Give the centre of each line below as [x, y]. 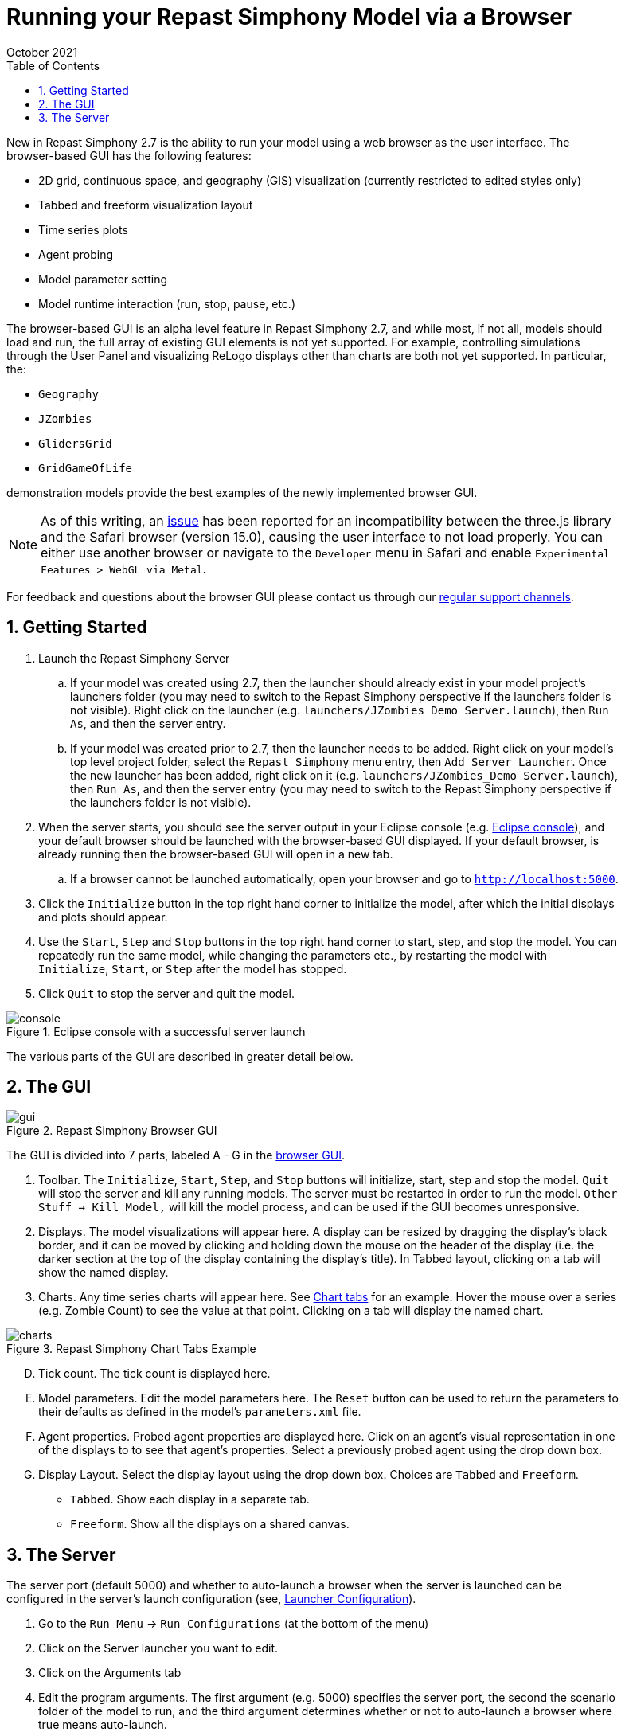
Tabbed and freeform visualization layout [146, 205]
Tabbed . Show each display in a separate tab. [190, 1499]
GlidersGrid [75, 443]
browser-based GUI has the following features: [129, 155]
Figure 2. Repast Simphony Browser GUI [112, 1131]
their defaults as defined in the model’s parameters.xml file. [200, 1412]
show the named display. [104, 1273]
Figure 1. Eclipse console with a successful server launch [156, 1031]
